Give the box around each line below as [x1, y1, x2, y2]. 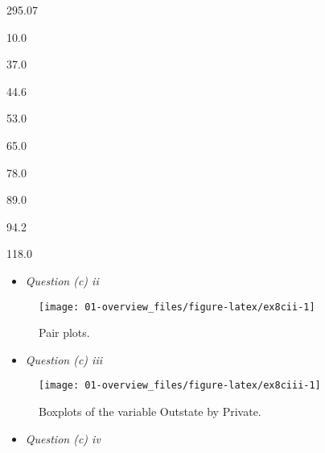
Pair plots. [39, 324, 90, 341]
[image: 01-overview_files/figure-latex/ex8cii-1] [39, 301, 315, 313]
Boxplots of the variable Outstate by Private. [39, 403, 261, 420]
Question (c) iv [25, 430, 101, 447]
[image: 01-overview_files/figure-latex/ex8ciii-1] [39, 380, 321, 392]
